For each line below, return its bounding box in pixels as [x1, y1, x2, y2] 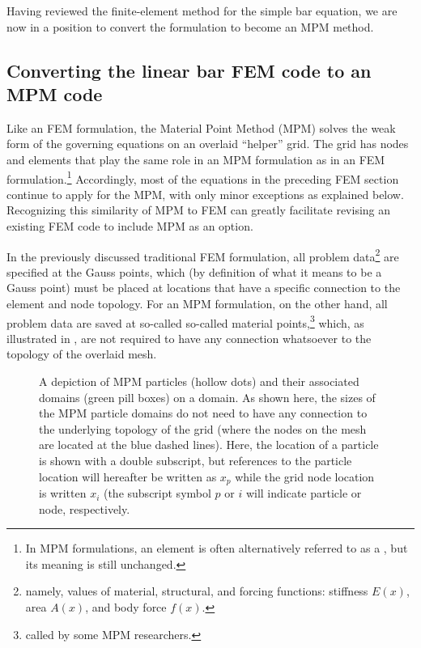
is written [39, 485, 87, 502]
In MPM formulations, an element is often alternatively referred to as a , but [25, 540, 408, 557]
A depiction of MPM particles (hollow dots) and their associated [39, 373, 359, 390]
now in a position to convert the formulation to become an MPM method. [6, 18, 374, 35]
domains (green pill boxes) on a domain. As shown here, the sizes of [39, 388, 376, 405]
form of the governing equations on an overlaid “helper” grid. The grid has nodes [6, 135, 409, 152]
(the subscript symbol [103, 485, 211, 502]
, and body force [85, 599, 167, 616]
